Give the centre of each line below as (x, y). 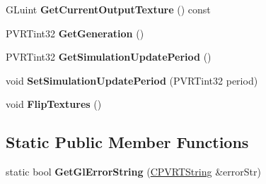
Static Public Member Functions (127, 142)
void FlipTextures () (54, 104)
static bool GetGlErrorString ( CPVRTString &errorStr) (133, 172)
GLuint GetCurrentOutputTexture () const (108, 9)
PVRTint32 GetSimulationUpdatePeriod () (109, 57)
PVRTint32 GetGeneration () (75, 33)
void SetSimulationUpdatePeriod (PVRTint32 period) (132, 80)
